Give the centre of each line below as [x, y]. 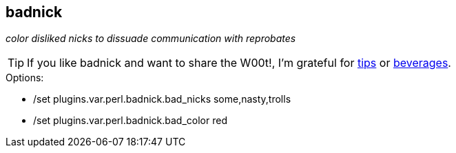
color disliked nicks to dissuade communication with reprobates [151, 39]
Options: [25, 78]
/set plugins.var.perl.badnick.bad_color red [130, 121]
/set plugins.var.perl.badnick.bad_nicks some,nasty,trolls [162, 99]
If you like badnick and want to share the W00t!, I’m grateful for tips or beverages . [239, 63]
